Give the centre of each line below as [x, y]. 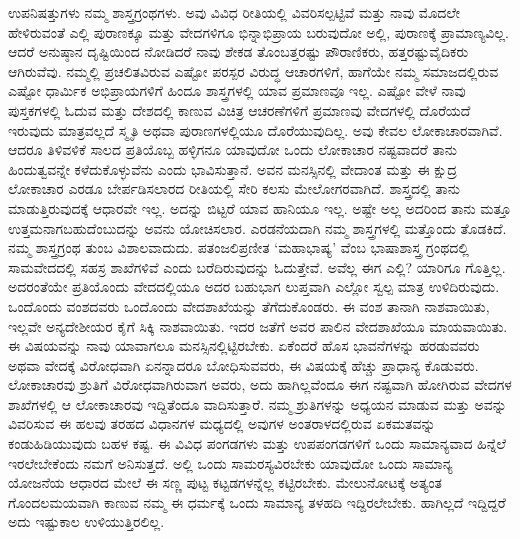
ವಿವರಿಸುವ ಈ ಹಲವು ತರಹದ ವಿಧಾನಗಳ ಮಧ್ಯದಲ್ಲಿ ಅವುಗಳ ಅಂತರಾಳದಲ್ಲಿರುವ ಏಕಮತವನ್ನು [222, 423]
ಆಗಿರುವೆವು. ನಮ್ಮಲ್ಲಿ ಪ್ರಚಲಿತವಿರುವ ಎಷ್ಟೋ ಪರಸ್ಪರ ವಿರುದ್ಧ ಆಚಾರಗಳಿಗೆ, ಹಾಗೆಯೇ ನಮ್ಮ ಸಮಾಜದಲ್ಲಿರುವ [253, 70]
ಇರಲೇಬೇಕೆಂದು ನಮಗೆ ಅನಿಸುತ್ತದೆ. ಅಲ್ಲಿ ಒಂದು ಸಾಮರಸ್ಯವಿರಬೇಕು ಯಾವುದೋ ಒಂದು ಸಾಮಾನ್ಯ [230, 462]
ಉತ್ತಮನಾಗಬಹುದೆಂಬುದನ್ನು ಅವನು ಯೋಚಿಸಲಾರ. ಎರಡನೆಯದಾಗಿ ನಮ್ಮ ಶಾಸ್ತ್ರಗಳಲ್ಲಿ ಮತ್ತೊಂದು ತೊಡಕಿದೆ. [257, 227]
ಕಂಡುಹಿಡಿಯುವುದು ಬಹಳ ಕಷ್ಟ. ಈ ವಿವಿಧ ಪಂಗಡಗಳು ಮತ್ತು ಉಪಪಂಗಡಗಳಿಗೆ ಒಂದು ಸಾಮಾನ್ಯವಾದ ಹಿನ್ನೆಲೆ [257, 443]
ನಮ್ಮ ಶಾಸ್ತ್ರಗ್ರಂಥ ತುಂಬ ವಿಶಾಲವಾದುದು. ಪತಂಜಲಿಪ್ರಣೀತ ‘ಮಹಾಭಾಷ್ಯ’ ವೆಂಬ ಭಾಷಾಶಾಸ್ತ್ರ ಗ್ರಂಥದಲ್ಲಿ [238, 247]
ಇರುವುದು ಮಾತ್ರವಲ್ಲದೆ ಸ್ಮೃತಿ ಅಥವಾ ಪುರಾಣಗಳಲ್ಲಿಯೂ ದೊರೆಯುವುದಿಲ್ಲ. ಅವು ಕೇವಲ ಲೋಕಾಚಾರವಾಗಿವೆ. [255, 129]
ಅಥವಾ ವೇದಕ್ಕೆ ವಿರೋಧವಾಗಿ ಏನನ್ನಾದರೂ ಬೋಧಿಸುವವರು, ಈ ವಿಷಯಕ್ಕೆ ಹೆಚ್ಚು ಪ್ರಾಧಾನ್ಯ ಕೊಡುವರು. [243, 364]
